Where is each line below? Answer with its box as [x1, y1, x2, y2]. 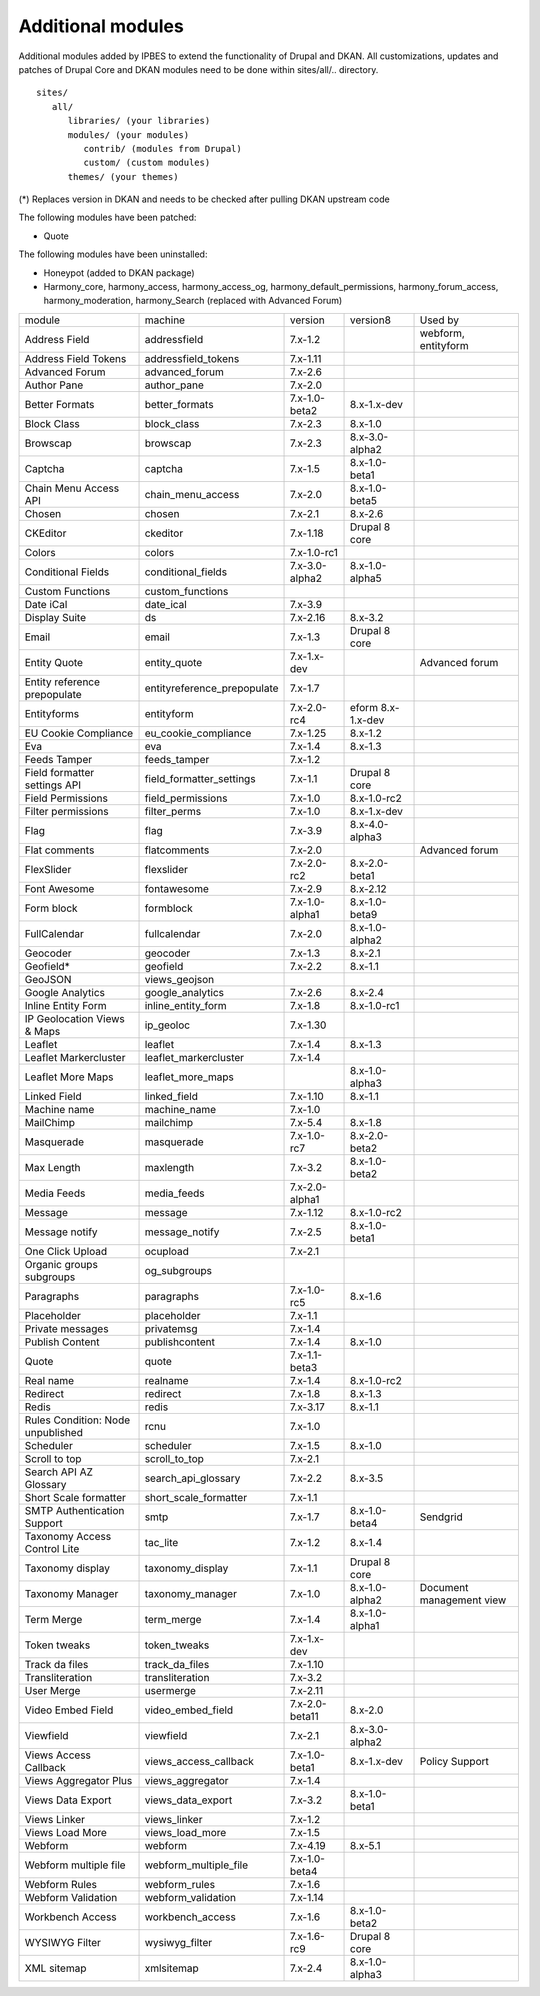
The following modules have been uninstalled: [18, 248, 208, 260]
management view [419, 1593, 507, 1607]
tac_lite [144, 1535, 179, 1549]
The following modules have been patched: [18, 211, 197, 224]
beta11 [290, 1709, 319, 1723]
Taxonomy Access [24, 1529, 112, 1543]
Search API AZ [24, 1465, 94, 1479]
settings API [24, 778, 82, 792]
